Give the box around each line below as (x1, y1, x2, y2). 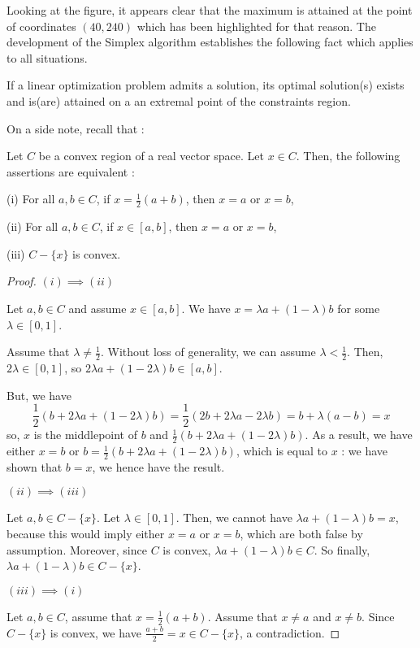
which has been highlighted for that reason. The (136, 17, 376, 34)
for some (337, 299, 380, 316)
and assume (68, 299, 127, 316)
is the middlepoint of (33, 426, 138, 443)
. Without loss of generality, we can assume (100, 343, 316, 360)
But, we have (6, 386, 71, 403)
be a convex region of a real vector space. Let (38, 147, 264, 164)
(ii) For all (6, 218, 58, 235)
